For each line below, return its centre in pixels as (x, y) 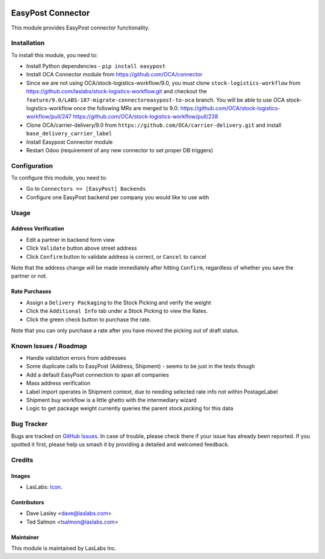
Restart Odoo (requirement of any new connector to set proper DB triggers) (120, 150)
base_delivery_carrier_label (69, 134)
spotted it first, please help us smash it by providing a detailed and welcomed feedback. (120, 444)
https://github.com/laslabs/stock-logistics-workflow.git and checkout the (116, 91)
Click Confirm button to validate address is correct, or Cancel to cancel (116, 256)
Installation (28, 43)
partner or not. (29, 276)
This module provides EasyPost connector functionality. (80, 28)
